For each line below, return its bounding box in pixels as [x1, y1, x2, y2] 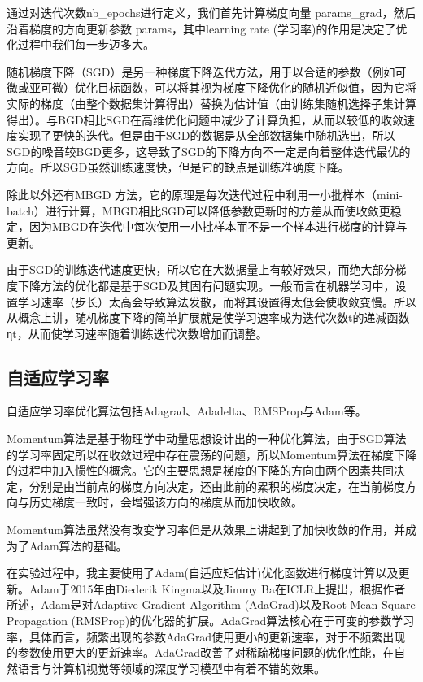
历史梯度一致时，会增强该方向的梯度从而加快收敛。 [28, 493, 303, 510]
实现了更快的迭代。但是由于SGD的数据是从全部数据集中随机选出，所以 [17, 127, 395, 144]
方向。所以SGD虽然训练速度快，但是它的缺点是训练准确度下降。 [7, 159, 350, 176]
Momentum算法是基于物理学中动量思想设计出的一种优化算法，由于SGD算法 [7, 430, 407, 447]
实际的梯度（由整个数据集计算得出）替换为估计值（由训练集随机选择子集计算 [7, 94, 416, 111]
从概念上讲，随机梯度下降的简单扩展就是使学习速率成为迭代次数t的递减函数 [7, 309, 410, 326]
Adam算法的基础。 [28, 536, 128, 554]
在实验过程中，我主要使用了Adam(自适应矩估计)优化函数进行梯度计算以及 [7, 564, 399, 581]
